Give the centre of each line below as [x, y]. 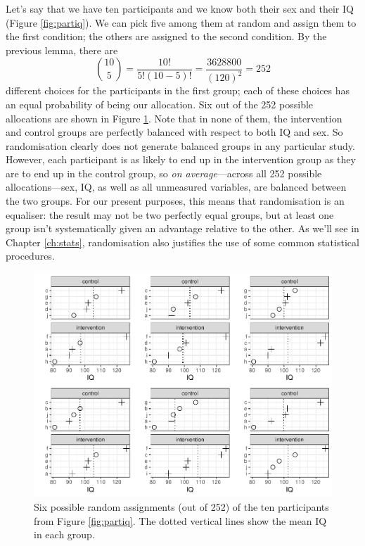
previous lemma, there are [62, 50]
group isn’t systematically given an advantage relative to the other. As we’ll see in [182, 228]
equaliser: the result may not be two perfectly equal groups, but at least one [170, 214]
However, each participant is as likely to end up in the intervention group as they [181, 159]
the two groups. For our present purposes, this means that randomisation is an [175, 201]
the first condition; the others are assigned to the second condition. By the [166, 36]
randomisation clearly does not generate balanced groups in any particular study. [180, 145]
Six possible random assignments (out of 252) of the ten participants [181, 506]
